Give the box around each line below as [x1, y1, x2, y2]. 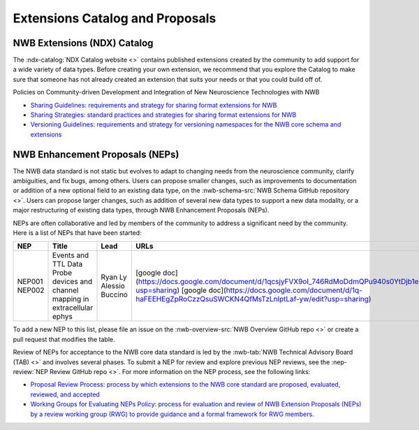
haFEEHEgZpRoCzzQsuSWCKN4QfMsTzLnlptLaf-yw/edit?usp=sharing [135, 294, 369, 304]
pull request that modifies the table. [13, 335, 115, 343]
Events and [52, 250, 89, 260]
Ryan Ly [101, 273, 127, 282]
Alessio [101, 281, 125, 291]
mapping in [52, 294, 89, 304]
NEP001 [17, 277, 43, 287]
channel [52, 285, 79, 295]
